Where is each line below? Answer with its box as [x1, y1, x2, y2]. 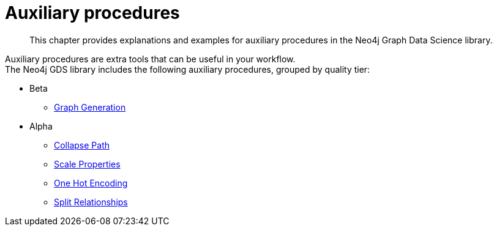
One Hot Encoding [54, 177, 128, 188]
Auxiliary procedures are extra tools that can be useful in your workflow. [5, 53, 296, 64]
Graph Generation [54, 101, 126, 112]
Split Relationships [54, 196, 128, 207]
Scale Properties [54, 158, 121, 169]
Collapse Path [54, 139, 110, 150]
